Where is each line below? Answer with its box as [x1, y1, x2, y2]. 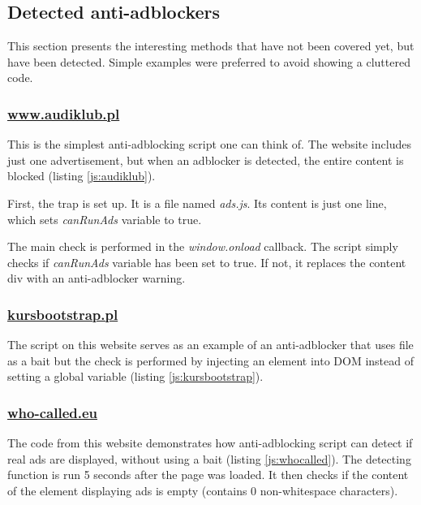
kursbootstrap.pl [7, 304, 118, 324]
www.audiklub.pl [7, 103, 120, 123]
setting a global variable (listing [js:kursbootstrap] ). [7, 368, 264, 385]
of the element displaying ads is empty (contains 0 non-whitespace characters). [7, 481, 398, 499]
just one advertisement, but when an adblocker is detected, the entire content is [7, 151, 404, 168]
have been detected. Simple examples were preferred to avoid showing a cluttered [7, 53, 410, 70]
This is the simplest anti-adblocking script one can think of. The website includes [7, 136, 411, 153]
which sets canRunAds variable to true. [7, 210, 202, 227]
